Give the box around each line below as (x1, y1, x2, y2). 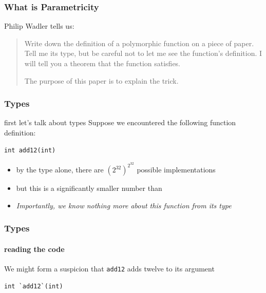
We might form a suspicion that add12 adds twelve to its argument (4, 263, 215, 274)
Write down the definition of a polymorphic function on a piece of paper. (24, 37, 254, 48)
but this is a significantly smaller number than (16, 183, 162, 193)
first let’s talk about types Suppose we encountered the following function (4, 117, 236, 128)
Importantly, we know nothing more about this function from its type (16, 200, 232, 210)
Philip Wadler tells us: (4, 21, 74, 31)
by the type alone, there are (16, 164, 104, 175)
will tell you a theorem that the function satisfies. (24, 58, 181, 68)
